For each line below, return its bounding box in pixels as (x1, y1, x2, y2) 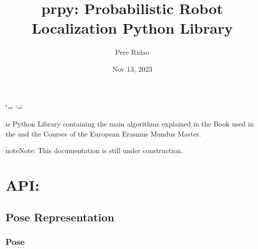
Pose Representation (6, 209, 115, 224)
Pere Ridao (115, 47, 149, 57)
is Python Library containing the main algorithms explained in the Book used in (6, 118, 254, 129)
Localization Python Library (32, 18, 233, 38)
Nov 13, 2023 (112, 63, 152, 74)
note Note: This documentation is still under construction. (6, 145, 183, 156)
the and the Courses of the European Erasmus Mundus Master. (6, 128, 201, 139)
